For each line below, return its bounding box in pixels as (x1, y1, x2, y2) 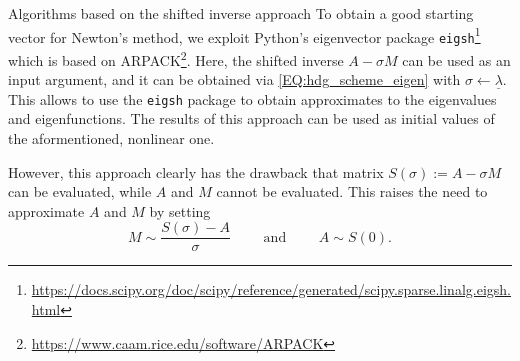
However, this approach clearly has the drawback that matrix (8, 161, 384, 182)
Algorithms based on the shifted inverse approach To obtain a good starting (8, 3, 474, 23)
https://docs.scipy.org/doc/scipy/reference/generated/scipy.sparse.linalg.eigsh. (31, 279, 511, 300)
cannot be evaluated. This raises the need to (216, 181, 488, 202)
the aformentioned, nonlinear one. (8, 128, 215, 148)
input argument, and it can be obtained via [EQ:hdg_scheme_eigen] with (8, 69, 461, 90)
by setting (149, 200, 211, 221)
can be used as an (402, 49, 511, 70)
